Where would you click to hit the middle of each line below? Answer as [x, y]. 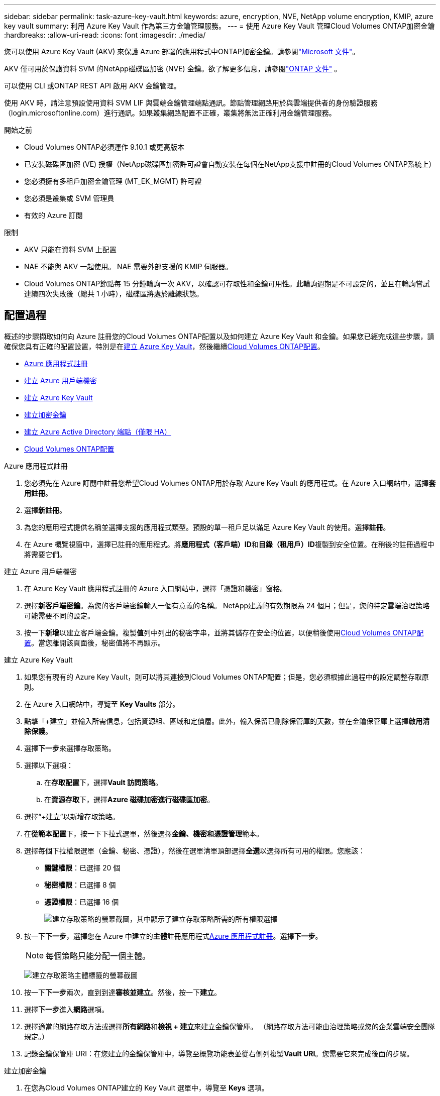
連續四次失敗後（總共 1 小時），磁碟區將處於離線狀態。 [114, 294]
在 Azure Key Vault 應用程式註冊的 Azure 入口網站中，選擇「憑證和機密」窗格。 [156, 588]
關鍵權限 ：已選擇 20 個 [82, 867]
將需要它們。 [45, 554]
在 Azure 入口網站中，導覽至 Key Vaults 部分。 [102, 704]
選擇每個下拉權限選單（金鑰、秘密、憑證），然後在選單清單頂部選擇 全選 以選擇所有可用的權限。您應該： [195, 850]
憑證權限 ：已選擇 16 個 [82, 902]
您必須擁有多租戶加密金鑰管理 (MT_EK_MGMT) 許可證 [113, 181]
